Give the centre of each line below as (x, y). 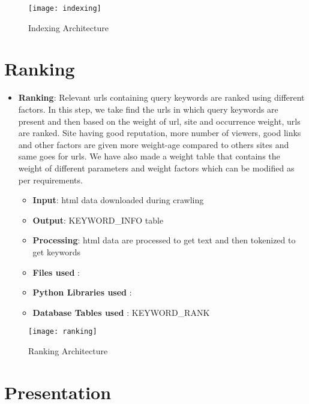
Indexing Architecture (68, 27)
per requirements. (50, 180)
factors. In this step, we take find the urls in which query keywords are (148, 109)
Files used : (56, 272)
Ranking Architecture (68, 350)
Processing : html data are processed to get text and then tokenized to (164, 240)
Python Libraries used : (82, 292)
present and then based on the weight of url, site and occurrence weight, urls (159, 121)
